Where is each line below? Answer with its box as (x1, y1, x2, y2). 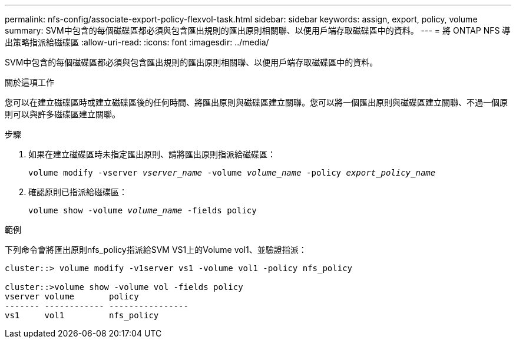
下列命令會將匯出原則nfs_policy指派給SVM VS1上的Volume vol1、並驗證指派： (5, 245, 307, 255)
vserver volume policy (5, 292, 139, 301)
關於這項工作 (5, 77, 54, 87)
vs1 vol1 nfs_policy (5, 311, 159, 320)
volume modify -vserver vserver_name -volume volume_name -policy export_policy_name (28, 168, 436, 177)
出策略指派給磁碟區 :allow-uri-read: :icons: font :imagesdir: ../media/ (5, 37, 269, 47)
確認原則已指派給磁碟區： (28, 187, 127, 197)
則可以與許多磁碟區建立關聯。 (5, 109, 120, 119)
